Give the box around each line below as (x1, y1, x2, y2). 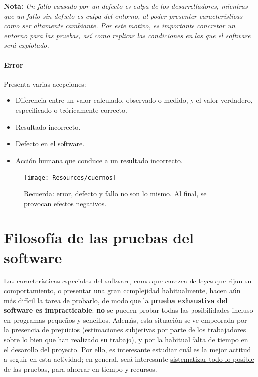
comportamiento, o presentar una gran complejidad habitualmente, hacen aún (4, 285, 241, 296)
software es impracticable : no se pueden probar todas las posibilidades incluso (4, 305, 253, 315)
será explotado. (4, 40, 49, 50)
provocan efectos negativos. (24, 198, 107, 208)
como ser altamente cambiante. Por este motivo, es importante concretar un (4, 20, 235, 31)
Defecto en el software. (15, 138, 85, 149)
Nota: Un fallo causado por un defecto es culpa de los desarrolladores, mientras (4, 1, 248, 11)
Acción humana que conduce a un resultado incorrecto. (15, 155, 183, 165)
